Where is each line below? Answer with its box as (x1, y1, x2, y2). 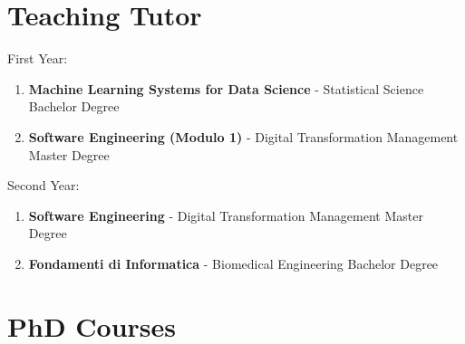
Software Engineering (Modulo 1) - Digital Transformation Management (28, 127, 459, 146)
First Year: (7, 49, 68, 68)
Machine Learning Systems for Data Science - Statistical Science (28, 79, 424, 98)
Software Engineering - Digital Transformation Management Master (28, 205, 423, 225)
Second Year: (7, 176, 80, 195)
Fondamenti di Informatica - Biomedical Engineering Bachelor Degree (28, 253, 439, 272)
